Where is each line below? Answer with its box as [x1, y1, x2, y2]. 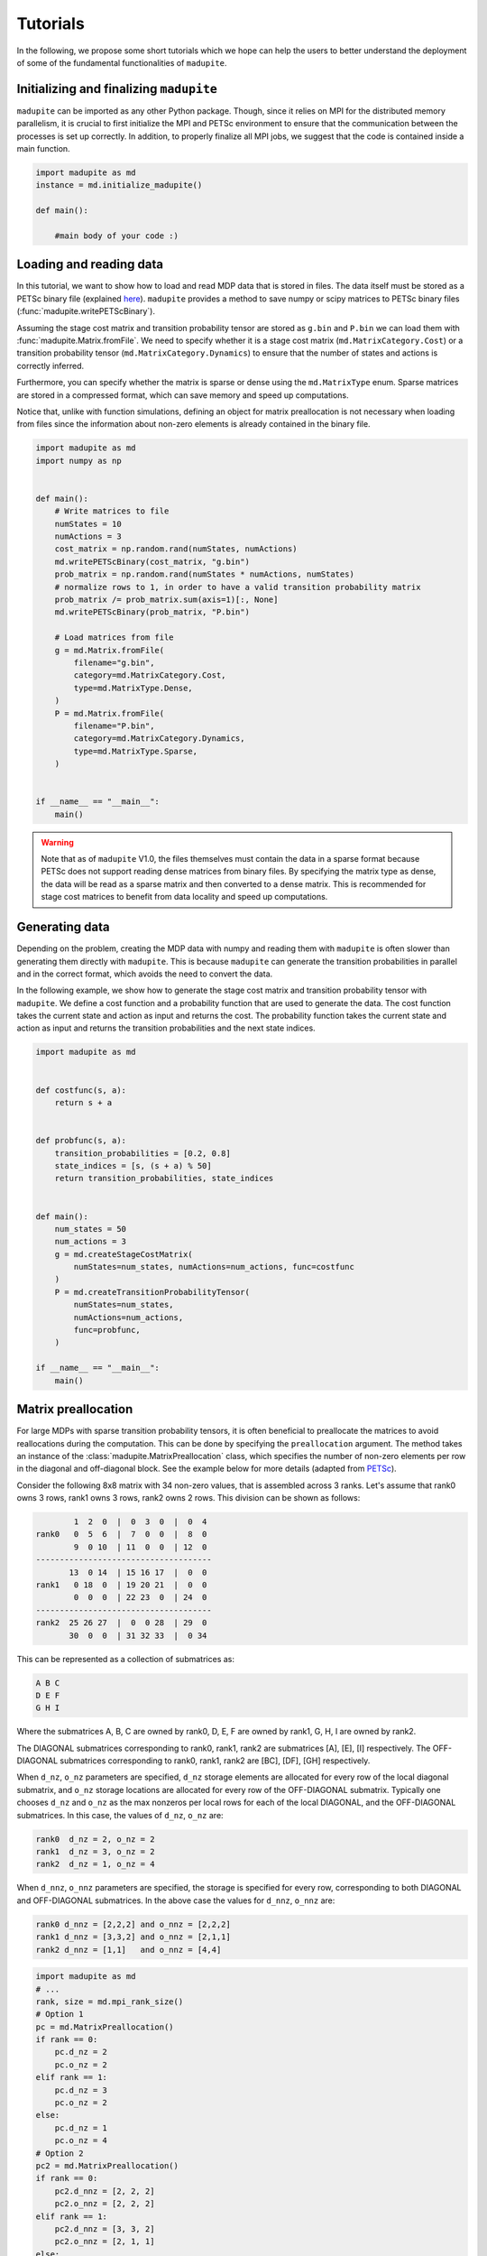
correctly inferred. [16, 360, 85, 371]
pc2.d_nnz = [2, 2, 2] [54, 2186, 155, 2196]
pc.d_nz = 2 [54, 2047, 108, 2057]
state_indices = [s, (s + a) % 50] [54, 1160, 212, 1170]
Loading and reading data [16, 257, 164, 273]
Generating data [16, 920, 110, 935]
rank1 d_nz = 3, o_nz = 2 [35, 1846, 155, 1857]
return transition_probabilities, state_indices [54, 1173, 274, 1184]
